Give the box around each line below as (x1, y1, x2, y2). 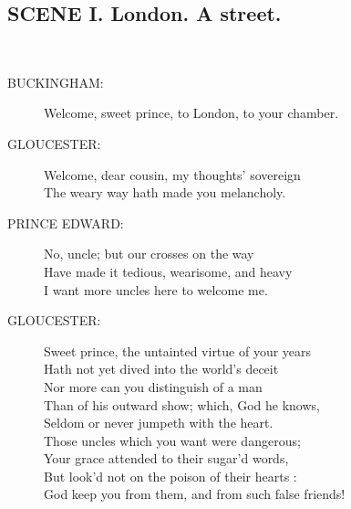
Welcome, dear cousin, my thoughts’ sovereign (44, 164, 301, 184)
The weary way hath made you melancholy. (44, 183, 286, 202)
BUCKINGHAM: (7, 72, 104, 91)
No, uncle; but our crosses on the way (44, 244, 254, 263)
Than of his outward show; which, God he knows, (44, 395, 320, 414)
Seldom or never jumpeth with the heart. (44, 413, 274, 432)
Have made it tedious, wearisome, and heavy (44, 261, 293, 281)
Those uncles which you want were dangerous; (44, 430, 301, 450)
